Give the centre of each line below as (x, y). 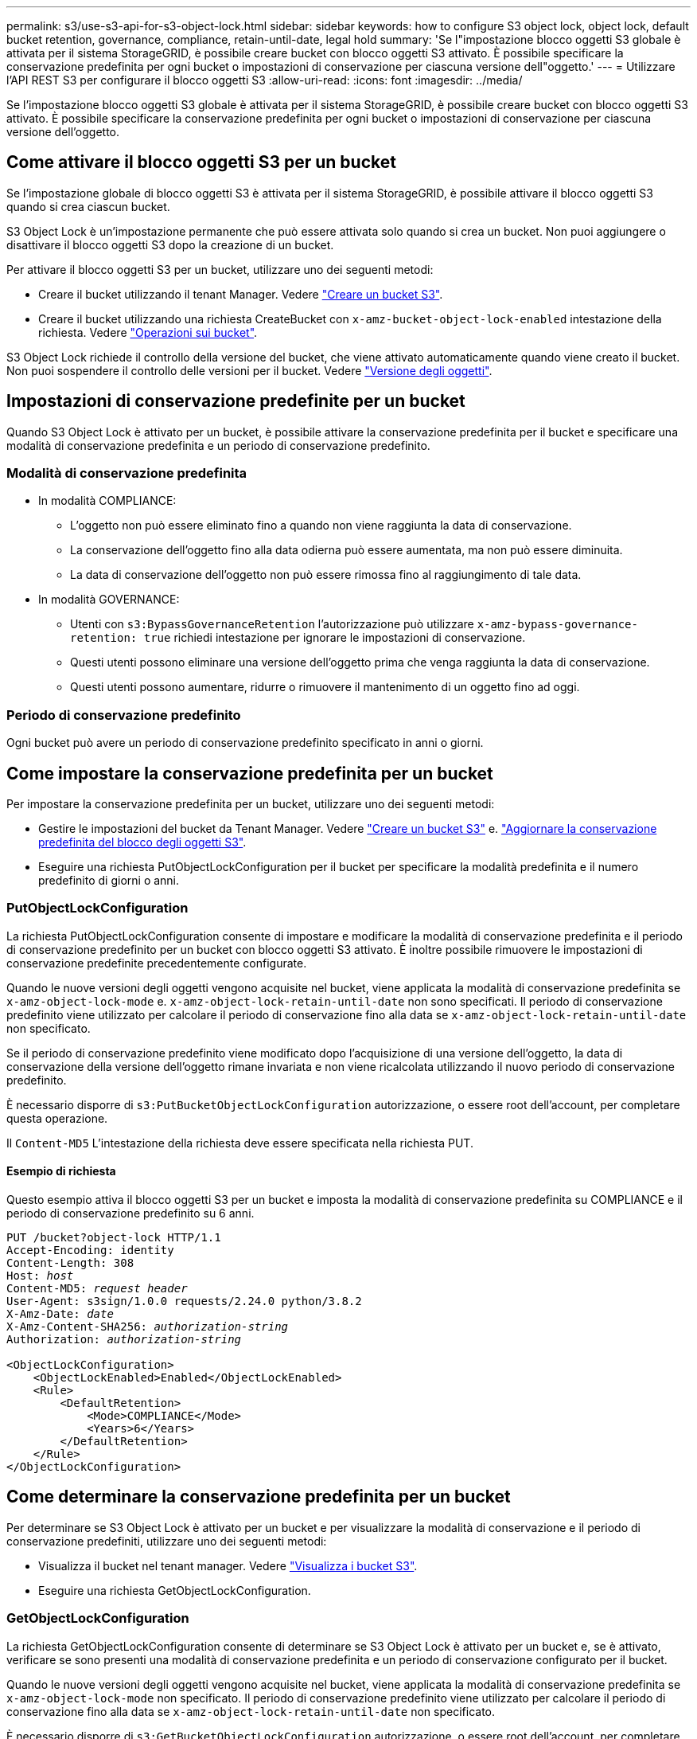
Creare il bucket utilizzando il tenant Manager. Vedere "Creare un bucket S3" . (241, 294)
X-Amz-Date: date (60, 1314)
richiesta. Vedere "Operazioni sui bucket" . (148, 332)
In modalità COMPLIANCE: (107, 501)
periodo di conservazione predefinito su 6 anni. (130, 1213)
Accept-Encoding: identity (90, 1250)
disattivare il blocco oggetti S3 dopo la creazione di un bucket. (170, 244)
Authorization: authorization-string (124, 1339)
